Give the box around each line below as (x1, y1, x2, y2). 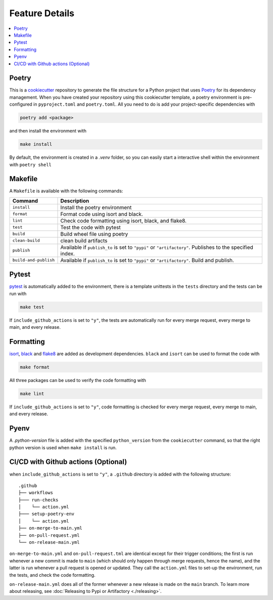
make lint (20, 391, 44, 397)
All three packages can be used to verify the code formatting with (9, 377, 147, 383)
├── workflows (18, 490, 53, 496)
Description (60, 197, 89, 204)
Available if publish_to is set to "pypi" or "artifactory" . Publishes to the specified (60, 243, 253, 250)
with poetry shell (9, 161, 52, 167)
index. (60, 250, 75, 257)
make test (20, 304, 44, 310)
